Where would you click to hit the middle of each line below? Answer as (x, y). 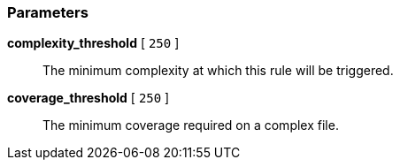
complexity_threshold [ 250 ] (93, 43)
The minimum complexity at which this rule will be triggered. (218, 71)
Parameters (48, 12)
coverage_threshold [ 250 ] (88, 98)
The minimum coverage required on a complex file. (191, 125)
